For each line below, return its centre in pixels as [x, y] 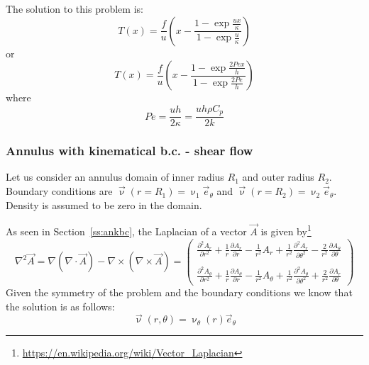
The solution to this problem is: [75, 9]
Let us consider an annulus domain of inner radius [115, 177]
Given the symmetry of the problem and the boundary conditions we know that [179, 292]
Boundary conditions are [59, 191]
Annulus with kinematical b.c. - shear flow [130, 151]
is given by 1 [286, 230]
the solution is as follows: [60, 306]
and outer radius [278, 177]
